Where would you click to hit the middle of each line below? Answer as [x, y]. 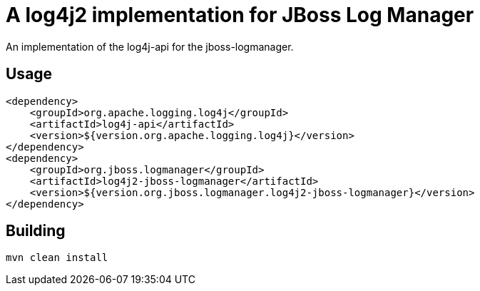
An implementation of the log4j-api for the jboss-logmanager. [150, 46]
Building [36, 231]
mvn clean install [57, 258]
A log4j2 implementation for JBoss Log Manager [240, 15]
